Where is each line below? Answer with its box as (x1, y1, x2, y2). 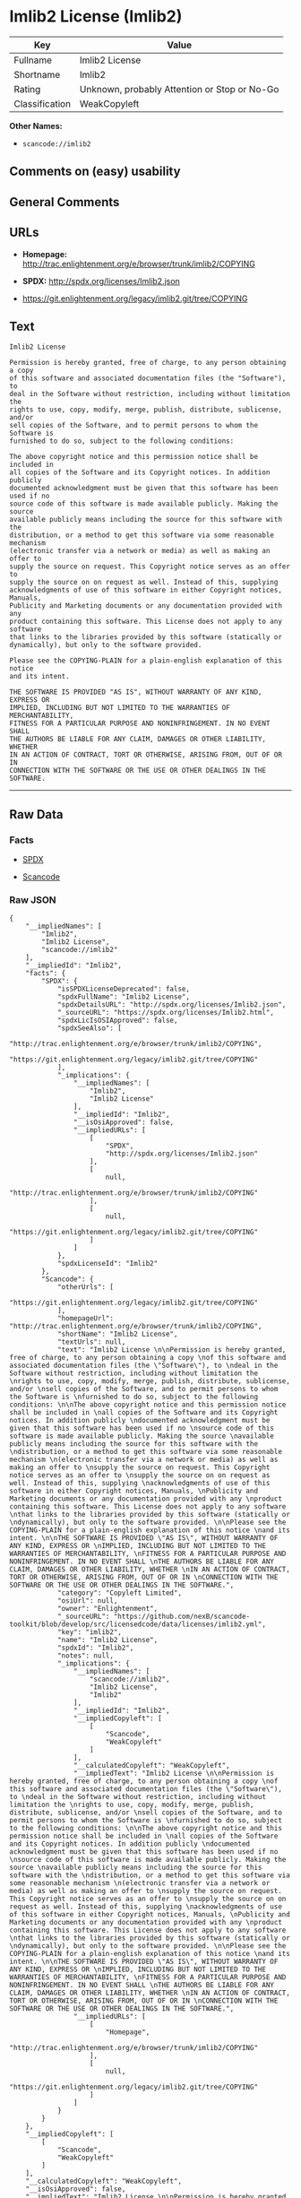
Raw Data (9, 807, 64, 822)
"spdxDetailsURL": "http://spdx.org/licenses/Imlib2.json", (56, 1000, 287, 1009)
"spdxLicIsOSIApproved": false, (56, 1016, 178, 1025)
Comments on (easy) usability (9, 164, 181, 179)
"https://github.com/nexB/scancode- (113, 1612, 251, 1622)
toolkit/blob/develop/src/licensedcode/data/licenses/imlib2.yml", (9, 1620, 267, 1629)
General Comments (9, 195, 120, 210)
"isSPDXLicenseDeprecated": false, (56, 984, 191, 994)
